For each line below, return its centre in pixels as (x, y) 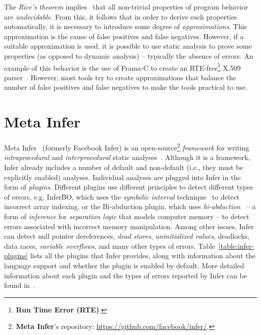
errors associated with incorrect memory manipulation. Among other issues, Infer (129, 226)
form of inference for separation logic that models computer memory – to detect (127, 216)
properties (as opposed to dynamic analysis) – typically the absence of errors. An (129, 55)
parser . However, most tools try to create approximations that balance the (120, 77)
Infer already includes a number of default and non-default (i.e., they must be (124, 167)
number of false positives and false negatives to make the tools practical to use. (126, 87)
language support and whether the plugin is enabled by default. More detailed (124, 265)
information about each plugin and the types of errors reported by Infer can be (125, 275)
